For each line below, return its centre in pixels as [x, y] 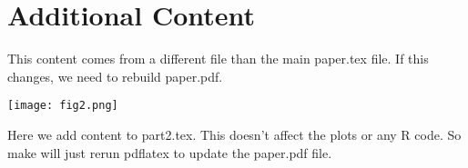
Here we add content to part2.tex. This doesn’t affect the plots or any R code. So [234, 134]
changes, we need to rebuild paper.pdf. [115, 76]
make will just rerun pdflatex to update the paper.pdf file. [170, 152]
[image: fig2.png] [63, 106]
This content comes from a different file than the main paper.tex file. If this [218, 59]
